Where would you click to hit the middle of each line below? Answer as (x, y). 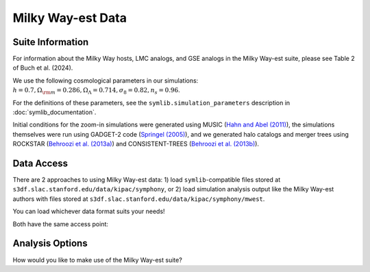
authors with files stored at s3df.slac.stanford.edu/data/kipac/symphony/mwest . (139, 199)
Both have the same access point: (61, 224)
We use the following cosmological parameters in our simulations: (106, 80)
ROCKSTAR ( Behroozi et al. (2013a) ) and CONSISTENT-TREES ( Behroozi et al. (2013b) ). (136, 144)
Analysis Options (50, 244)
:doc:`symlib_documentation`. (54, 112)
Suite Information (51, 42)
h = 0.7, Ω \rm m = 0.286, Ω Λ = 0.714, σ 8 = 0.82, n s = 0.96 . (97, 91)
